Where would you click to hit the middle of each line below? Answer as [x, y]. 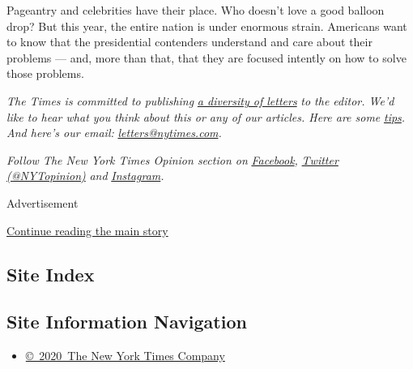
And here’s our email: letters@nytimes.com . [114, 133]
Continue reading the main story [87, 230]
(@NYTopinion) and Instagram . [85, 176]
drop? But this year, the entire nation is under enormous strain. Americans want [207, 26]
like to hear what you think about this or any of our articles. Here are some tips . [206, 116]
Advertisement [43, 202]
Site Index [51, 274]
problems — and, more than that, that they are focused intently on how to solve [206, 57]
